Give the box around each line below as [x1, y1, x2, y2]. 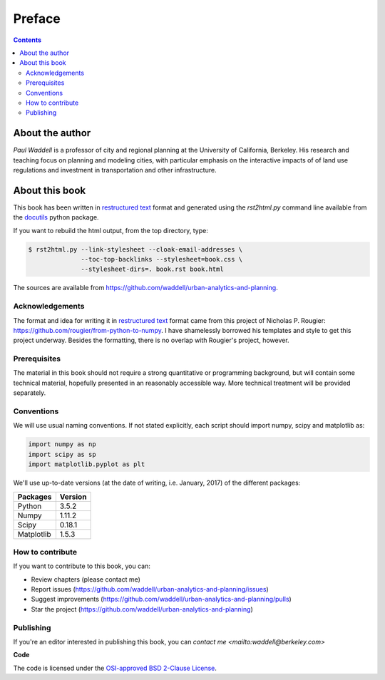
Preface [13, 11, 61, 26]
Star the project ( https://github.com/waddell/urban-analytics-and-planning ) [31, 604, 253, 613]
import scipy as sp [28, 450, 96, 458]
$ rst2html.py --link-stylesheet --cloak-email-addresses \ [28, 245, 243, 253]
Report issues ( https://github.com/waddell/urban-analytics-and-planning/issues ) [31, 585, 269, 594]
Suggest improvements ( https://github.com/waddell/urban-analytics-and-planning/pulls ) [31, 595, 292, 604]
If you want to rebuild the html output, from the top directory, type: [13, 226, 208, 235]
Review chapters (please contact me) [31, 575, 140, 584]
